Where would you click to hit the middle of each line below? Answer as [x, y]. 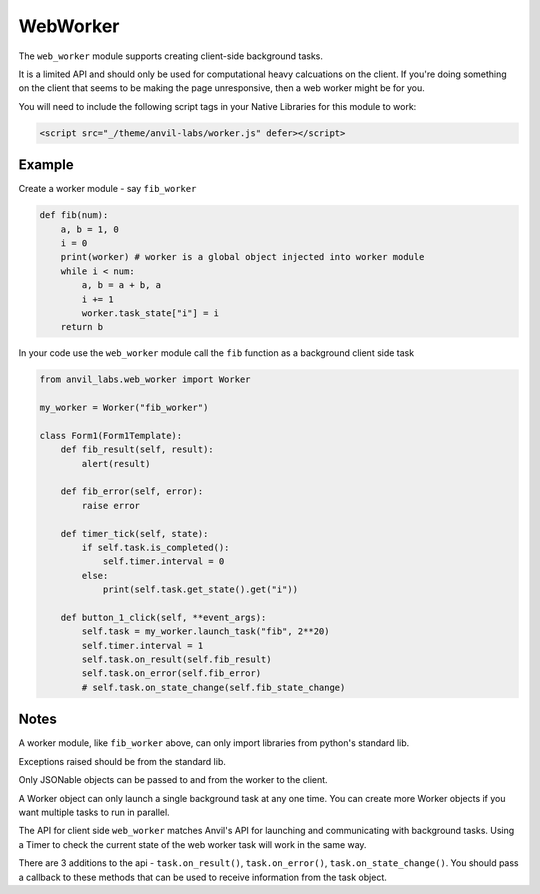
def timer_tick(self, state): [134, 533]
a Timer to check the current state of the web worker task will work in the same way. [192, 844]
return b [82, 327]
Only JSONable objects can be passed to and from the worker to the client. [173, 780]
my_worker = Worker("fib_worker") [124, 408]
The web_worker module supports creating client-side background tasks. [171, 56]
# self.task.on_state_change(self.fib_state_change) [213, 687]
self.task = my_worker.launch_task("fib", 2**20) [205, 631]
